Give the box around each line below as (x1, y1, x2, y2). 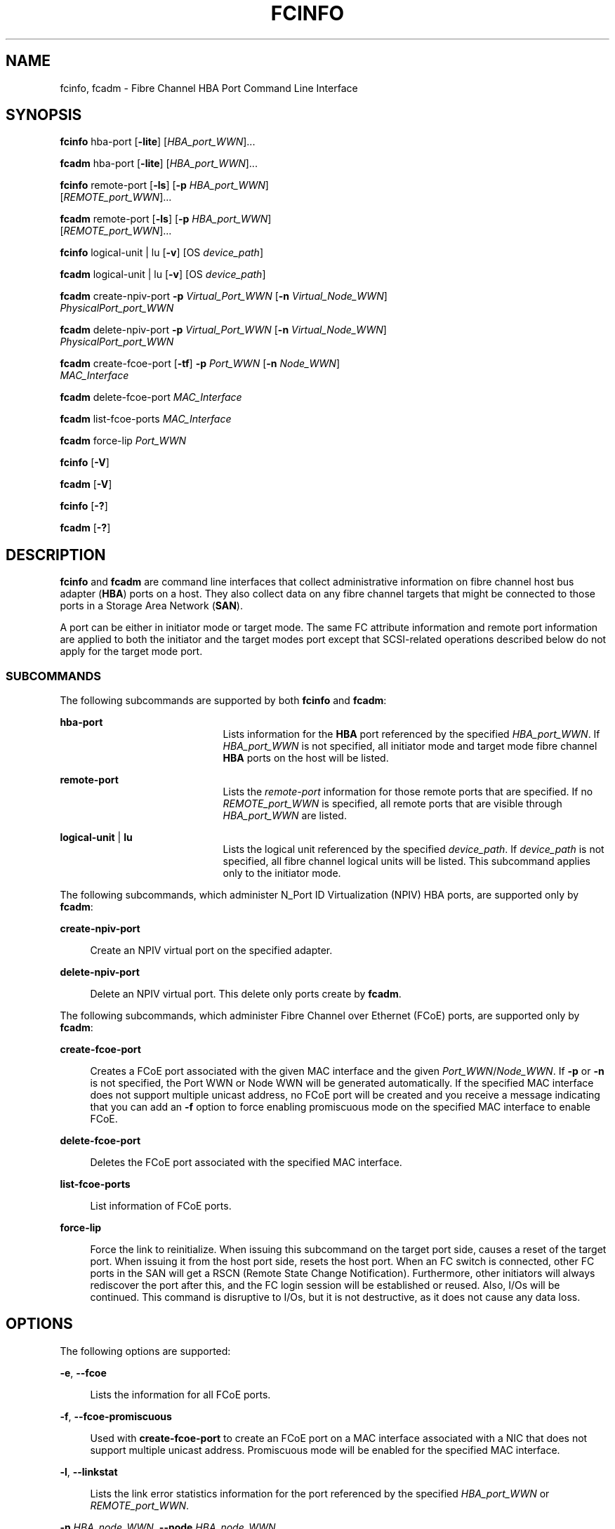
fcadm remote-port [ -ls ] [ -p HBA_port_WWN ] (60, 213, 272, 225)
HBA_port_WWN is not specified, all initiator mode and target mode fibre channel (223, 740, 597, 753)
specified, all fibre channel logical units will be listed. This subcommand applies (223, 855, 590, 868)
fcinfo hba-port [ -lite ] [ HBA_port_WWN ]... (60, 135, 256, 148)
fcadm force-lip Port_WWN (60, 435, 187, 447)
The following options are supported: (60, 1344, 231, 1357)
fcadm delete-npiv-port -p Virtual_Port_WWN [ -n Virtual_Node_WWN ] (60, 324, 387, 336)
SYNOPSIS (6, 106, 82, 124)
